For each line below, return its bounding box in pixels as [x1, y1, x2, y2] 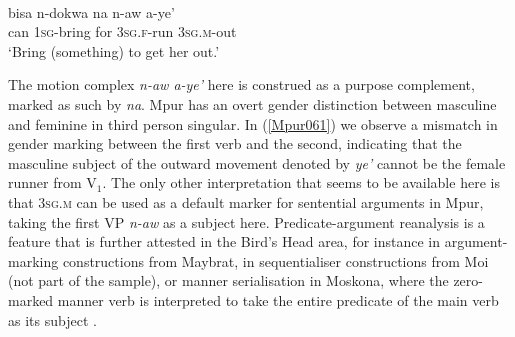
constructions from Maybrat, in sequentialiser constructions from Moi [62, 250, 489, 271]
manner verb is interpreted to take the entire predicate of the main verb [57, 289, 499, 310]
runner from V [8, 172, 97, 193]
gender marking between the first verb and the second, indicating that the [8, 133, 462, 154]
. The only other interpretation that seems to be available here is [102, 172, 500, 193]
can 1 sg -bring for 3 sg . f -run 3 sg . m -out [8, 21, 237, 42]
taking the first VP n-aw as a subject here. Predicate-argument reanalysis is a [8, 211, 485, 232]
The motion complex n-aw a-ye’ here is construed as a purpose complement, [8, 74, 475, 95]
